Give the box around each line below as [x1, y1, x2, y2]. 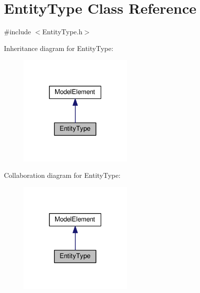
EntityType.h [42, 26, 83, 37]
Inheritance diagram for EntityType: [4, 43, 113, 53]
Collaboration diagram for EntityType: [4, 170, 121, 180]
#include [4, 26, 31, 37]
